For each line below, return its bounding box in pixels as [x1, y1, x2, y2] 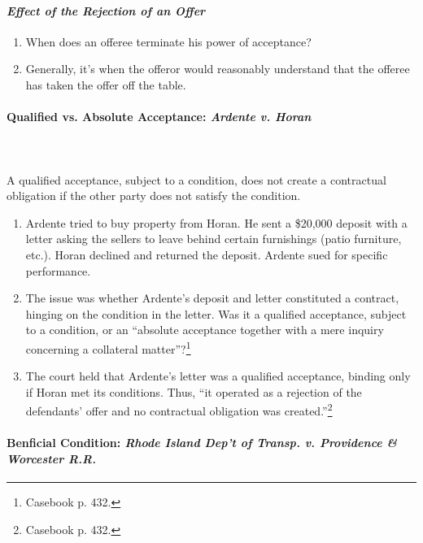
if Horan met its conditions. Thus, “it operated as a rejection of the [25, 383, 362, 400]
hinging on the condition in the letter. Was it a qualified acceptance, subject [25, 305, 407, 322]
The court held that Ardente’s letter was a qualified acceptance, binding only [25, 367, 411, 384]
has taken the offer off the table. [25, 76, 186, 93]
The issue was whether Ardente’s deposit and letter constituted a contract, [25, 289, 399, 306]
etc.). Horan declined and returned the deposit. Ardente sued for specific [25, 245, 388, 263]
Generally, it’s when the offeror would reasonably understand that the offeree [25, 60, 410, 77]
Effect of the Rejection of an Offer [7, 2, 206, 19]
